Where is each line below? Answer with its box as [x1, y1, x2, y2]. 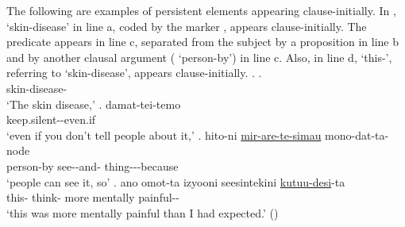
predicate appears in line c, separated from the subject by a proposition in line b [6, 33, 399, 50]
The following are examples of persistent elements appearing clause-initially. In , [6, 2, 396, 18]
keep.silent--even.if [6, 111, 96, 128]
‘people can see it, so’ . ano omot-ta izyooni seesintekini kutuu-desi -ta [6, 173, 345, 190]
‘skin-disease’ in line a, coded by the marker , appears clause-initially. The [6, 17, 367, 34]
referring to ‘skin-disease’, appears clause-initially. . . [6, 64, 262, 81]
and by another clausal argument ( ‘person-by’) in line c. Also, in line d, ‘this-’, [6, 48, 392, 65]
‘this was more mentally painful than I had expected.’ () [6, 204, 279, 221]
